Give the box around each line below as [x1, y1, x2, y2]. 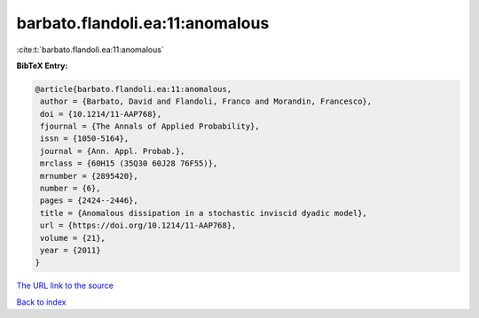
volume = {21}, [40, 233, 106, 243]
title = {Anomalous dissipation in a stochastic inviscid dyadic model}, [40, 208, 368, 218]
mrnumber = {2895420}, [40, 171, 139, 181]
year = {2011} [40, 245, 101, 255]
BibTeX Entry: [16, 60, 68, 71]
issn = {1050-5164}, [40, 134, 130, 143]
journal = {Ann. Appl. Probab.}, [40, 146, 185, 156]
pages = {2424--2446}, [40, 196, 139, 206]
